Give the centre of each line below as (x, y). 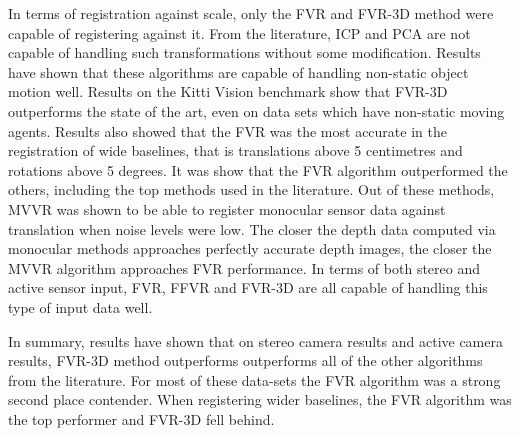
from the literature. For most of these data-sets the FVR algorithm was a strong (254, 379)
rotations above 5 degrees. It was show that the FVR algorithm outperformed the (258, 169)
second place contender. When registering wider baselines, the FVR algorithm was (260, 399)
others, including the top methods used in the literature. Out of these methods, (251, 189)
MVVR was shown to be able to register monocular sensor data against (227, 208)
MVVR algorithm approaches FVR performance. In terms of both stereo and (244, 267)
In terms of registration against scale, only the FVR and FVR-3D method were (251, 13)
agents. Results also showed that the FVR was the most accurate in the (227, 130)
